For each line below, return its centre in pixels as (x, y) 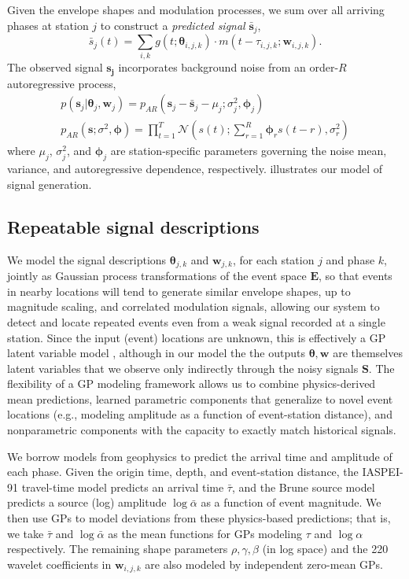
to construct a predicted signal (173, 25)
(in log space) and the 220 (325, 549)
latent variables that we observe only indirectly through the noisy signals (183, 368)
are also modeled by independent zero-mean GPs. (264, 564)
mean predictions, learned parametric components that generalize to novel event (200, 398)
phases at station (48, 25)
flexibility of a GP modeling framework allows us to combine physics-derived (192, 384)
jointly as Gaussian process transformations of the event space (157, 276)
